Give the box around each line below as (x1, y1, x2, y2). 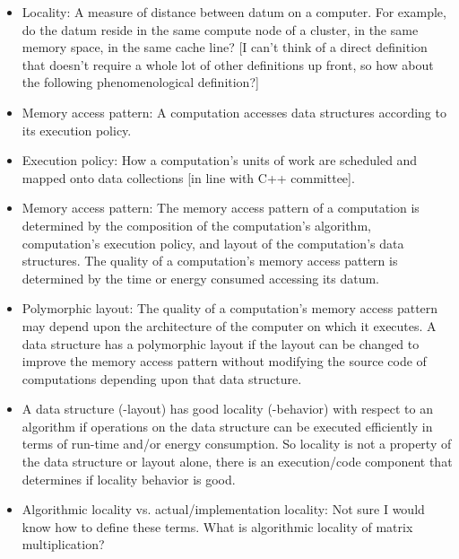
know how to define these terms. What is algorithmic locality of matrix (22, 517, 413, 536)
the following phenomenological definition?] (22, 73, 259, 92)
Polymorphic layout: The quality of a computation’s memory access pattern (22, 299, 438, 318)
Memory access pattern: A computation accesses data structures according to (22, 102, 446, 121)
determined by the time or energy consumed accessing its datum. (22, 268, 380, 287)
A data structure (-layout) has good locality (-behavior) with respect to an (22, 399, 433, 418)
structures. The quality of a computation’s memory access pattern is (22, 251, 398, 270)
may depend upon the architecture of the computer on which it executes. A (22, 316, 437, 335)
